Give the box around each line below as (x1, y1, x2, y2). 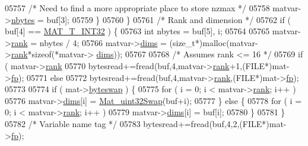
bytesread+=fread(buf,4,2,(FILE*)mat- (143, 117, 287, 129)
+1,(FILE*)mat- (229, 59, 290, 72)
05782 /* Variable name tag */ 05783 (5, 117, 141, 129)
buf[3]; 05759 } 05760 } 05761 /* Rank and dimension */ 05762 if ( (46, 13, 291, 25)
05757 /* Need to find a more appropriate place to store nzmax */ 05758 (5, 2, 270, 14)
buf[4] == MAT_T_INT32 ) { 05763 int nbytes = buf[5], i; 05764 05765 (5, 25, 270, 37)
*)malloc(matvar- (195, 36, 258, 48)
